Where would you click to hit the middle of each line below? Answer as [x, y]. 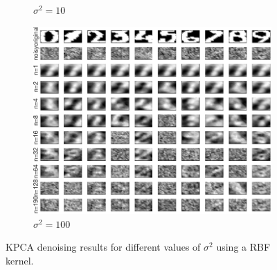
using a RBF [243, 247]
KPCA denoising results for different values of [103, 247]
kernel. [20, 260]
